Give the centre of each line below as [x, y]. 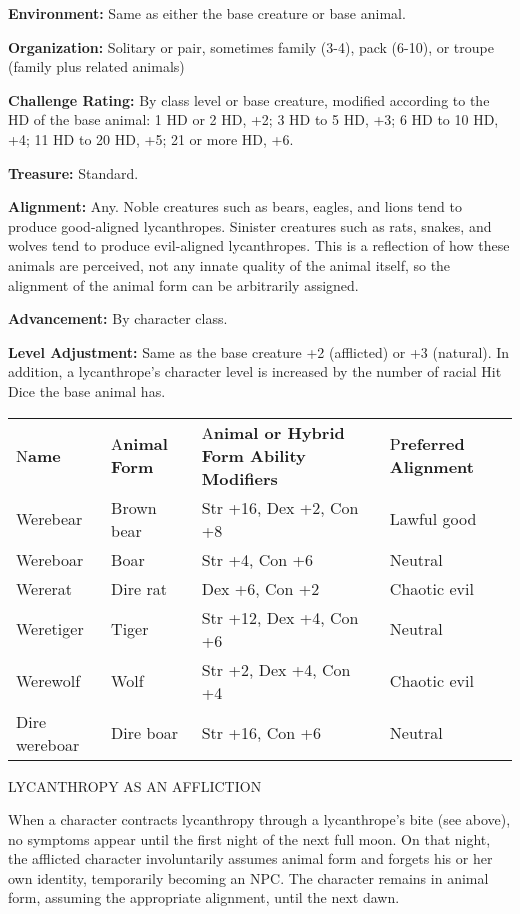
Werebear [49, 518]
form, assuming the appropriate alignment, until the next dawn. [204, 897]
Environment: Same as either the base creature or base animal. [207, 13]
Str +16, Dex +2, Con [280, 507]
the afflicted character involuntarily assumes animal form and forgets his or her [250, 858]
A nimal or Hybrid [273, 432]
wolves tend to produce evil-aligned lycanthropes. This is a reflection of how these [259, 245]
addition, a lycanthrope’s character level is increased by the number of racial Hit [255, 371]
